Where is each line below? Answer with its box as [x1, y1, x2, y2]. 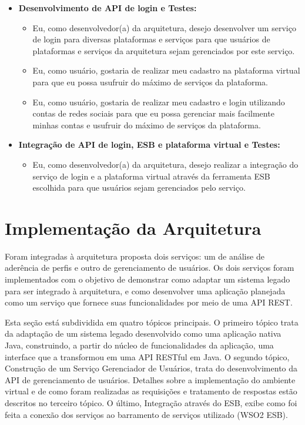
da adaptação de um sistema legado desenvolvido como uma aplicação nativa [5, 327, 281, 340]
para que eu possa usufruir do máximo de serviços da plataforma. [32, 75, 268, 88]
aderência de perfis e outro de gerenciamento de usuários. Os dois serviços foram [5, 261, 294, 274]
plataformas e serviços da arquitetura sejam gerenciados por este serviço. [32, 44, 295, 57]
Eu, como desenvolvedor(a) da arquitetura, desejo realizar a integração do [32, 158, 299, 170]
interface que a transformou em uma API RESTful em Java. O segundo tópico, [5, 350, 290, 363]
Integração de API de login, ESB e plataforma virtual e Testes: [18, 138, 280, 151]
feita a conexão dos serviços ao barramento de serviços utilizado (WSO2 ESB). [5, 408, 288, 420]
